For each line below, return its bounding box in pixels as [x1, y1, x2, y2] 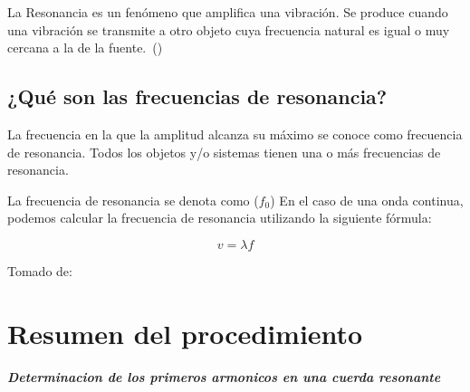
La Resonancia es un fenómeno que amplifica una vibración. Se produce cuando [7, 3, 448, 21]
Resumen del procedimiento [7, 314, 363, 351]
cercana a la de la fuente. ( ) [7, 38, 163, 57]
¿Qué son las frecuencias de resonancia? [7, 82, 388, 110]
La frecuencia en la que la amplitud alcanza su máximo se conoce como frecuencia [7, 124, 463, 143]
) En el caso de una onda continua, [270, 190, 464, 209]
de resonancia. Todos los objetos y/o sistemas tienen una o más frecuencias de [7, 142, 441, 161]
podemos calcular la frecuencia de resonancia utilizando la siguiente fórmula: [7, 208, 432, 227]
